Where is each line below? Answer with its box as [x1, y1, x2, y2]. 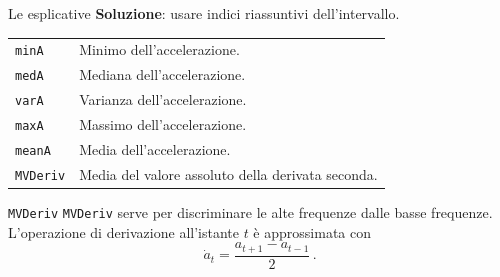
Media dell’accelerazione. [79, 139, 231, 159]
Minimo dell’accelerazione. [79, 39, 240, 60]
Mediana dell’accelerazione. [79, 64, 246, 85]
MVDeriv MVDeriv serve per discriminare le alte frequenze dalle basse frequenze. [8, 202, 493, 223]
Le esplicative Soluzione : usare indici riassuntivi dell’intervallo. [8, 3, 400, 23]
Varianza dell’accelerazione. [79, 89, 247, 110]
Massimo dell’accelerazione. [79, 114, 247, 135]
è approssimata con [253, 221, 371, 242]
